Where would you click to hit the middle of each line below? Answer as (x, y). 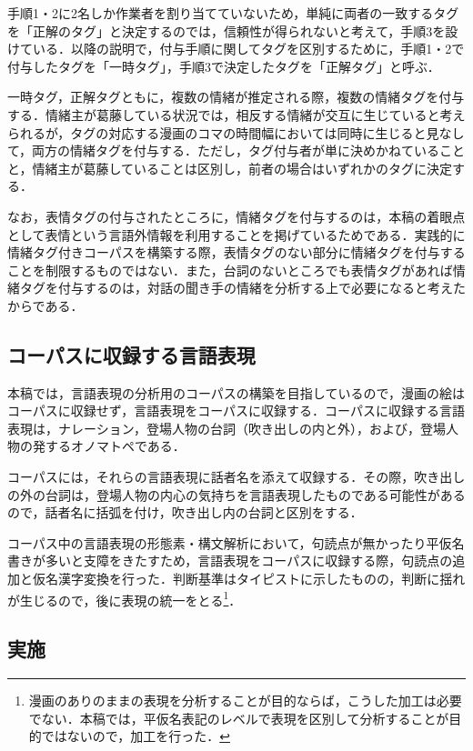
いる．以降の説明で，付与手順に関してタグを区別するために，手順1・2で (248, 49)
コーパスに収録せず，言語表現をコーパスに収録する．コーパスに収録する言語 (236, 411)
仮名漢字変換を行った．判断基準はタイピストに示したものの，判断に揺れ (249, 579)
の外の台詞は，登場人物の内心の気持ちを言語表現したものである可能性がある (236, 494)
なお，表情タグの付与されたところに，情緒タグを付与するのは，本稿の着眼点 (236, 216)
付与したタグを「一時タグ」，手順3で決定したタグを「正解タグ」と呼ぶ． (224, 66)
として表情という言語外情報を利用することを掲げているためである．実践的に (236, 234)
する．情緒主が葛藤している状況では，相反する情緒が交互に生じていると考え (236, 114)
